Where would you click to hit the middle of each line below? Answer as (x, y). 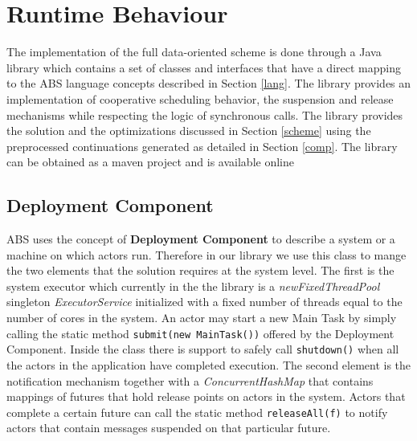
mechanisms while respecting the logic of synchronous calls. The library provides (205, 114)
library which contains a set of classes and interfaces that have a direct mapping (204, 67)
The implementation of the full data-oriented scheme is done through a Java (194, 52)
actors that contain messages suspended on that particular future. (169, 428)
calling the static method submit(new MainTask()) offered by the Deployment (200, 333)
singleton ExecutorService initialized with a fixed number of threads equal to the (204, 302)
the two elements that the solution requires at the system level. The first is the (200, 270)
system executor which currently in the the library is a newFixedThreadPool (193, 286)
